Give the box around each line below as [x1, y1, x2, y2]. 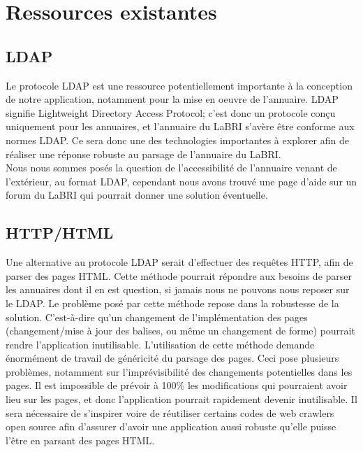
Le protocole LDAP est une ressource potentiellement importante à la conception [6, 78, 353, 92]
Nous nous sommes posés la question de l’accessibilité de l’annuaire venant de [6, 160, 337, 175]
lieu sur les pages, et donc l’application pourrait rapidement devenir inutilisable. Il [6, 392, 357, 407]
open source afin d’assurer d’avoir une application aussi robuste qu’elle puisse [6, 419, 336, 434]
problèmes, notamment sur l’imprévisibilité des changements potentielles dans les [6, 364, 353, 379]
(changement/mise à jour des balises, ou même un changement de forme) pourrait [6, 323, 355, 338]
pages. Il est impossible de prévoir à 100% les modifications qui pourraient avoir [6, 378, 348, 393]
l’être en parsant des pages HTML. [6, 432, 155, 447]
